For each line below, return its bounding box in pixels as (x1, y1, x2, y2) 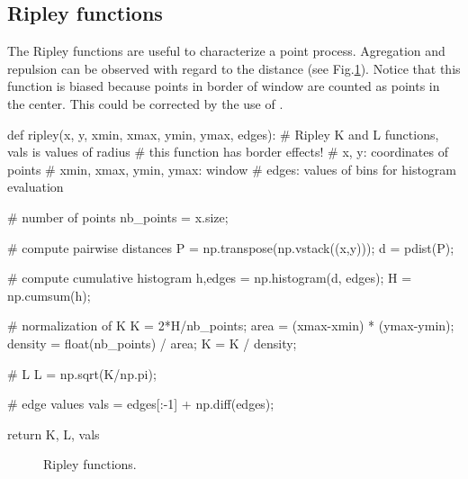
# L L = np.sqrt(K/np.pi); (7, 364, 157, 383)
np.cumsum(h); (7, 285, 91, 304)
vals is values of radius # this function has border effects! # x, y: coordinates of (7, 142, 448, 161)
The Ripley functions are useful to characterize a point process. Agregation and (7, 41, 445, 60)
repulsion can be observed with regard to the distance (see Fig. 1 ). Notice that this (7, 59, 461, 77)
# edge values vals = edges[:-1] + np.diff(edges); (7, 394, 274, 413)
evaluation (7, 177, 64, 196)
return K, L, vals (7, 424, 100, 443)
